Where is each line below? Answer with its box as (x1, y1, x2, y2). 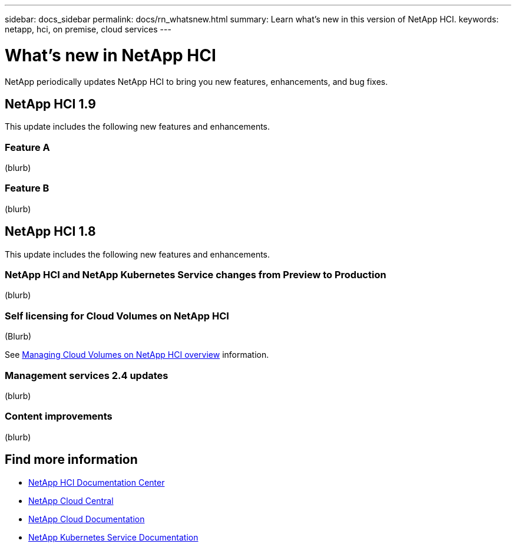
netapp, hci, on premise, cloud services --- (5, 24, 171, 34)
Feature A (5, 141, 50, 153)
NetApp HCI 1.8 (5, 224, 96, 239)
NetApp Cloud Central (28, 495, 114, 506)
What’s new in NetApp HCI (5, 45, 216, 65)
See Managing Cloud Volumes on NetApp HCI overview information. (5, 350, 269, 360)
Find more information (5, 452, 138, 467)
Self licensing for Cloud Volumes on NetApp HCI (5, 309, 229, 322)
